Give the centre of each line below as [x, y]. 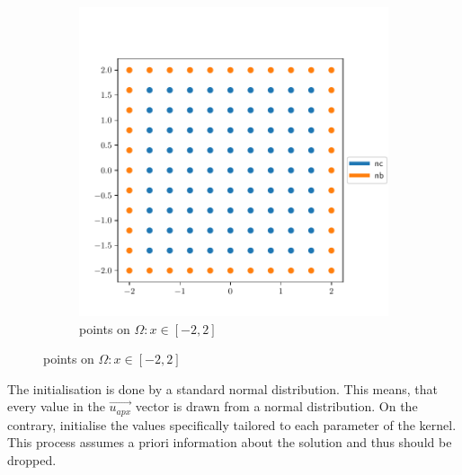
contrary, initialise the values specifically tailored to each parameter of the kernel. [232, 424]
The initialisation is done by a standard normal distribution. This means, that [222, 388]
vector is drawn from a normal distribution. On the [276, 406]
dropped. [32, 460]
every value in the [56, 406]
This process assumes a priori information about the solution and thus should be [230, 442]
